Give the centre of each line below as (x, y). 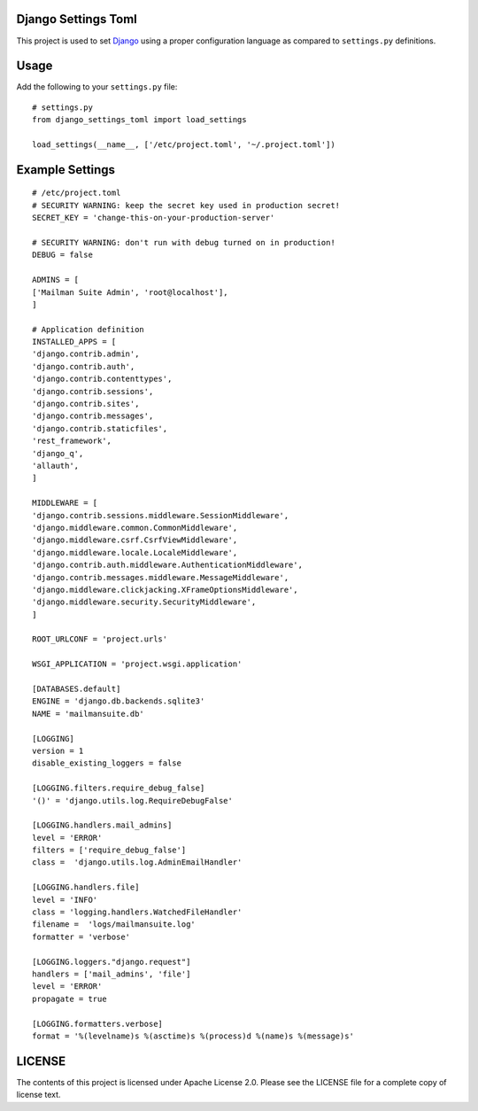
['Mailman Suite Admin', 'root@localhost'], (131, 292)
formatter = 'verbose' (81, 936)
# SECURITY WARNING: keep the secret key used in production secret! (186, 205)
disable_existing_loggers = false (107, 763)
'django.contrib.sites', (86, 404)
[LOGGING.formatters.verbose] (98, 1024)
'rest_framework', (72, 441)
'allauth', (56, 466)
